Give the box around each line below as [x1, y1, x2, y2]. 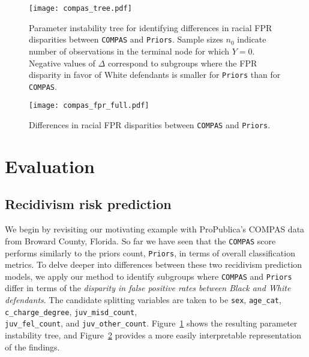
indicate [237, 33, 266, 46]
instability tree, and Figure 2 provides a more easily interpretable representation [5, 329, 301, 341]
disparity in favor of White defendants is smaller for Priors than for [29, 68, 281, 81]
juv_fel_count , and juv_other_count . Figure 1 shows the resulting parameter [5, 317, 298, 329]
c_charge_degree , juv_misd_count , [5, 305, 137, 317]
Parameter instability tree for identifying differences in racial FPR [29, 21, 272, 34]
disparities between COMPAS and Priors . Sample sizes [29, 33, 223, 46]
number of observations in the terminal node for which [29, 44, 229, 57]
